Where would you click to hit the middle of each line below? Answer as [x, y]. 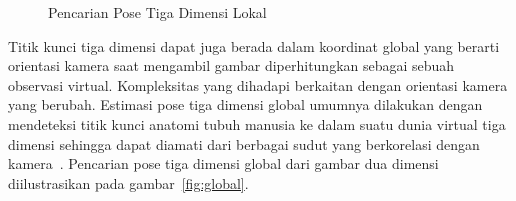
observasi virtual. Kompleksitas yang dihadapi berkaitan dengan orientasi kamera [258, 84]
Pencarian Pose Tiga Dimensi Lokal [157, 12]
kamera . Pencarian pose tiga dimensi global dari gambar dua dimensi [223, 163]
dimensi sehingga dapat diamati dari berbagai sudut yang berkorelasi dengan [244, 143]
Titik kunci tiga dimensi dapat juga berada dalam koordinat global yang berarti [254, 45]
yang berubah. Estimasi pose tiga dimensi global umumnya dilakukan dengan [245, 104]
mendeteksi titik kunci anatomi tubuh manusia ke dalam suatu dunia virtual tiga [257, 123]
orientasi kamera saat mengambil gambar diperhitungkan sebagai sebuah [231, 65]
